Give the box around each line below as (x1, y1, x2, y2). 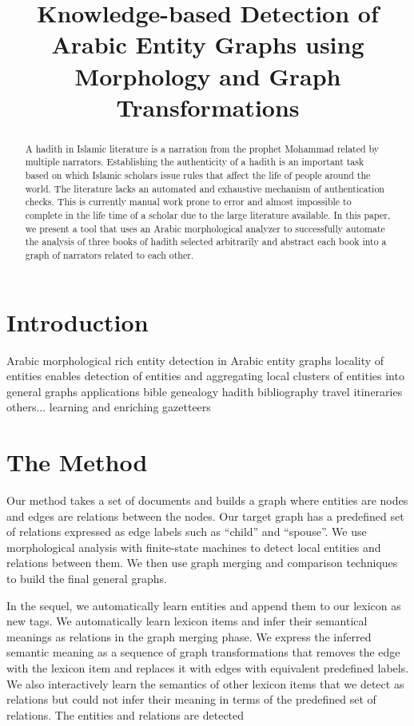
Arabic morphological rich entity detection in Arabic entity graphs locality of (6, 351, 384, 368)
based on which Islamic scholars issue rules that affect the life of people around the (25, 169, 371, 182)
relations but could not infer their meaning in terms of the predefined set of (6, 691, 376, 708)
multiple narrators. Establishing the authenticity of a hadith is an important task (25, 155, 364, 169)
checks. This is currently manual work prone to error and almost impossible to (25, 195, 352, 208)
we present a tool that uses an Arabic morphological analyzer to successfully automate (25, 221, 385, 235)
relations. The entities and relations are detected (6, 706, 245, 723)
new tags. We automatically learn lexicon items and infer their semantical (6, 613, 368, 629)
